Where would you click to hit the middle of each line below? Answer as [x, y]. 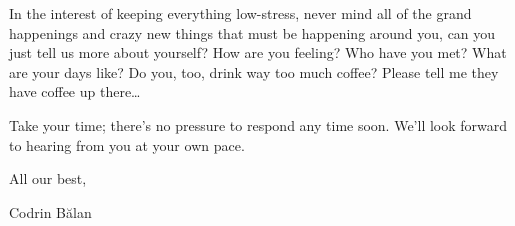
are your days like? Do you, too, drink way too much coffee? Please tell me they [254, 71]
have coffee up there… [75, 91]
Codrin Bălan [50, 211]
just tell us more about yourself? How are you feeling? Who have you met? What [258, 52]
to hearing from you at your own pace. [127, 144]
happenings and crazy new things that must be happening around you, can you [252, 32]
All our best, [48, 178]
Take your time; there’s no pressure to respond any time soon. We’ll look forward [258, 124]
